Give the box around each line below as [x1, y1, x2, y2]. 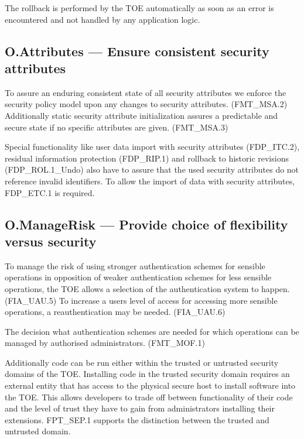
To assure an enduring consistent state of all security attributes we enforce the [5, 86, 286, 98]
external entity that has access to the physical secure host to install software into [5, 379, 296, 392]
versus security [5, 232, 97, 250]
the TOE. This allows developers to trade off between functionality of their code [5, 390, 293, 403]
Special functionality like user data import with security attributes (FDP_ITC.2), [5, 140, 300, 153]
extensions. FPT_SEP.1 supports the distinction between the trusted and [5, 413, 269, 426]
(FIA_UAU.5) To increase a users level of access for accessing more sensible [5, 294, 278, 306]
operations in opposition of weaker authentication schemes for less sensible [5, 271, 272, 283]
